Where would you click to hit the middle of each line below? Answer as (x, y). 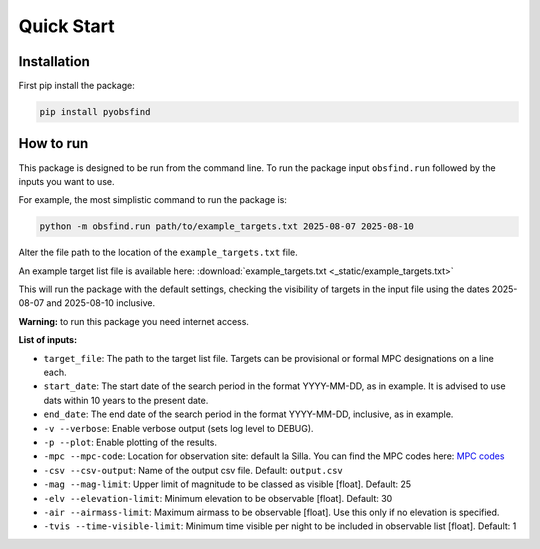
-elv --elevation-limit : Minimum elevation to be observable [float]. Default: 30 (218, 498)
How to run (53, 143)
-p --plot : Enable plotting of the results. (130, 442)
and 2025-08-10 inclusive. (100, 303)
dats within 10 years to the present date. (126, 400)
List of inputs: (48, 340)
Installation (54, 61)
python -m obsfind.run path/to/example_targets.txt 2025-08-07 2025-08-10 (227, 226)
